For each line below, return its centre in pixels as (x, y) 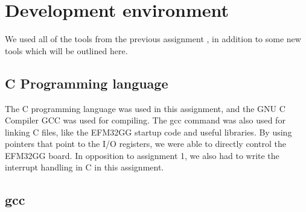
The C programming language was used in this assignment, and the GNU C (145, 108)
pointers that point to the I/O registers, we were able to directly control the (145, 144)
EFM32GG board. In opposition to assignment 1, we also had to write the (142, 155)
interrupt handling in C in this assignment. (84, 167)
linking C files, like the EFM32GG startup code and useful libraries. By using (148, 132)
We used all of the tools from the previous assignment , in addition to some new (153, 39)
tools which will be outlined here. (66, 50)
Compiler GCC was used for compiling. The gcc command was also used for (145, 120)
